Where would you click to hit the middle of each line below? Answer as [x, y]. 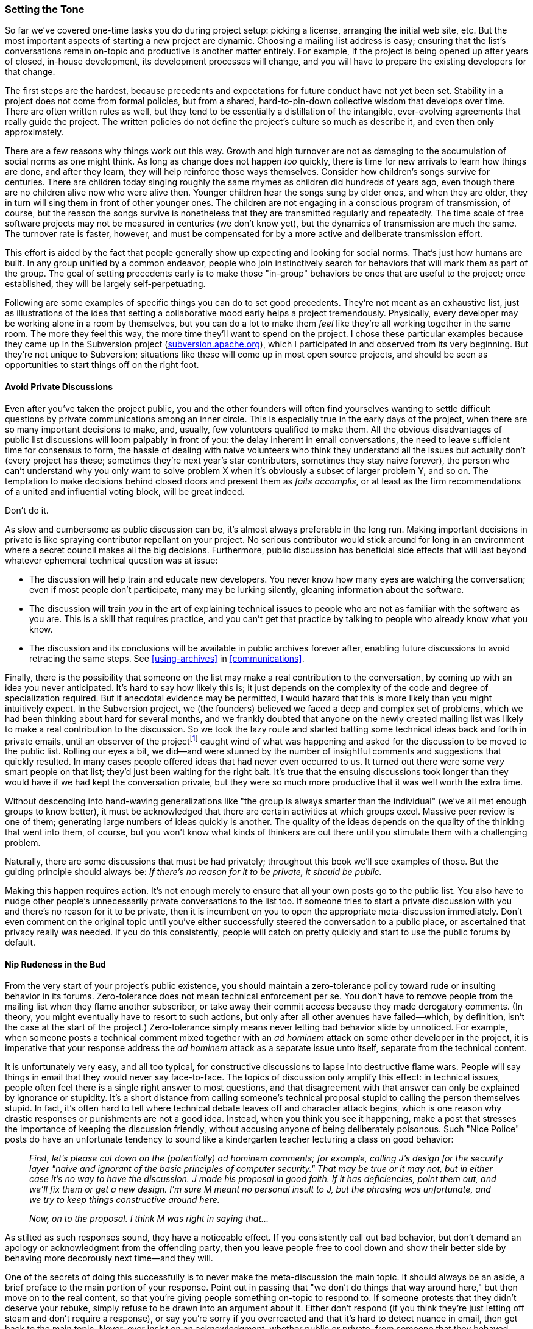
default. [20, 943]
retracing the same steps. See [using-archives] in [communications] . [167, 658]
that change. [30, 72]
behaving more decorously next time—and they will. [109, 1258]
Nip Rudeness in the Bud [55, 964]
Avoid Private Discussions [59, 386]
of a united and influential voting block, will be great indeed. [125, 491]
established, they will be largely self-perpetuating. [105, 284]
